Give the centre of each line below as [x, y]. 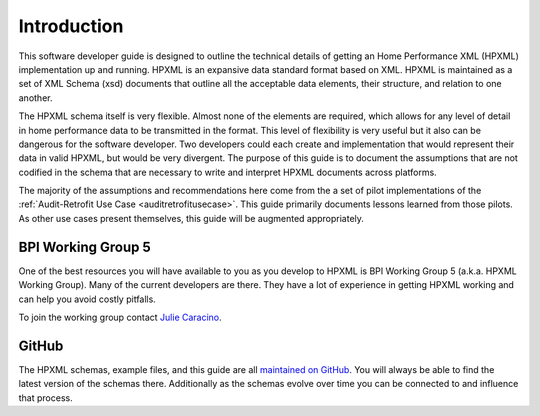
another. [35, 97]
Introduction [71, 26]
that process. [46, 397]
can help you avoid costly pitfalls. [87, 299]
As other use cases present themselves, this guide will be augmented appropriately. [191, 218]
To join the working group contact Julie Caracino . [120, 317]
